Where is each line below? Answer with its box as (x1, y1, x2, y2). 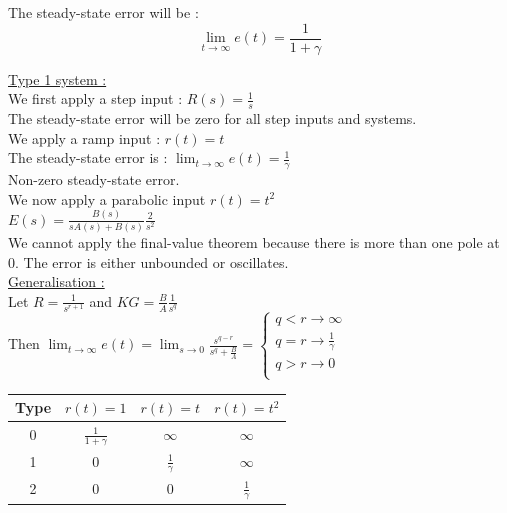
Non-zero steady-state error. (8, 169, 180, 190)
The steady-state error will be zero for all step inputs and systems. (8, 108, 417, 129)
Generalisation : (8, 271, 105, 292)
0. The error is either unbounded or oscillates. (8, 251, 289, 272)
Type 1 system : (8, 68, 107, 89)
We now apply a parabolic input (8, 188, 206, 209)
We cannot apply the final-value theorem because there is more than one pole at (8, 231, 500, 252)
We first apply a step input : (8, 88, 183, 109)
